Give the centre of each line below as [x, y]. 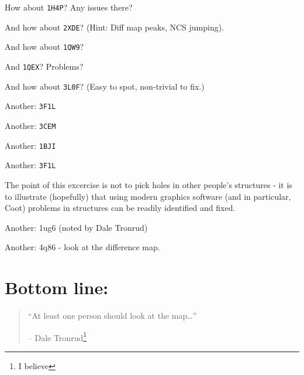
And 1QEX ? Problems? [44, 66]
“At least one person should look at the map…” [112, 315]
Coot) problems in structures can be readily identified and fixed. [120, 208]
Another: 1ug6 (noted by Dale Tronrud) [76, 227]
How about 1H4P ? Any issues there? [69, 7]
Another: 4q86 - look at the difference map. [82, 247]
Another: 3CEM [30, 125]
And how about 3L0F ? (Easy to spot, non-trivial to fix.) [105, 86]
